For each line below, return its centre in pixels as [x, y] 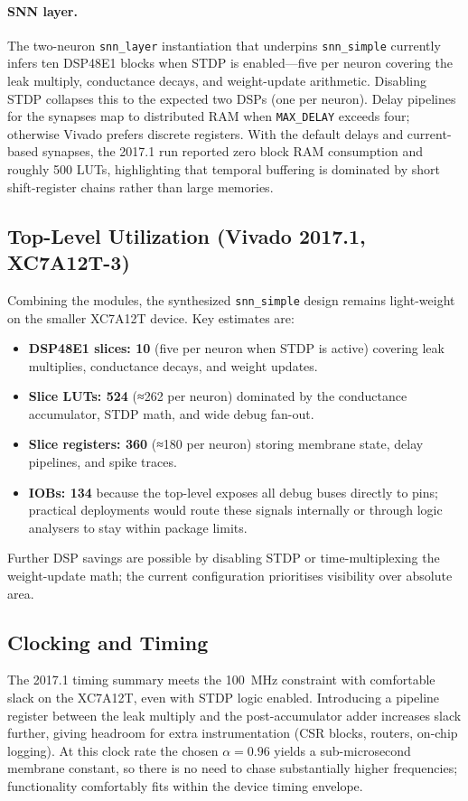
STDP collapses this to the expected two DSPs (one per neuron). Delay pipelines [232, 98]
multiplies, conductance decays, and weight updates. [173, 365]
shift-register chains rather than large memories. [140, 186]
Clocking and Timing [108, 642]
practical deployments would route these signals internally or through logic [235, 510]
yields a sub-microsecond [342, 750]
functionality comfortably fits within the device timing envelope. [185, 786]
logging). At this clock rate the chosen [113, 750]
